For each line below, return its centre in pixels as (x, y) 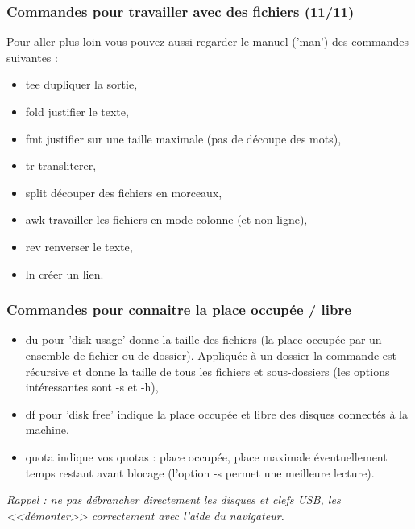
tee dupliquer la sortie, (81, 84)
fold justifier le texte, (77, 111)
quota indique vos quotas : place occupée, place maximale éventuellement (206, 456)
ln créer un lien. (64, 273)
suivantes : (32, 57)
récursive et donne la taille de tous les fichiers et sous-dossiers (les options (207, 371)
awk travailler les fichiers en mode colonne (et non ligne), (166, 219)
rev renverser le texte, (79, 246)
